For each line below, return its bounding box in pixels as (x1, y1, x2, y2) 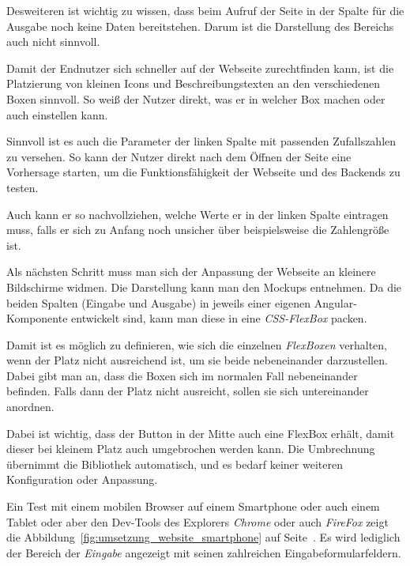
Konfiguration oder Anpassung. (6, 471, 158, 488)
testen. (6, 179, 39, 195)
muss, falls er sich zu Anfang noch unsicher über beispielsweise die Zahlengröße (6, 221, 389, 238)
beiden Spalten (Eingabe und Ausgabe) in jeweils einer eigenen (6, 294, 311, 311)
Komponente (6, 310, 68, 326)
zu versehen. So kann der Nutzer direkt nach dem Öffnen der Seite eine (6, 148, 352, 164)
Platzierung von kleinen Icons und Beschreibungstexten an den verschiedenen (6, 75, 380, 92)
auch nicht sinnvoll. (6, 33, 100, 50)
